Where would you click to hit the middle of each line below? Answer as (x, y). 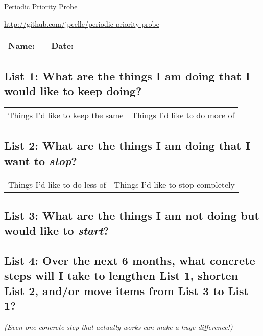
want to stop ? (41, 160)
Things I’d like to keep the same (66, 115)
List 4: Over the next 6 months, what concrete (130, 260)
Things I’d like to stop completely (174, 185)
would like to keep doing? (73, 90)
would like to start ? (57, 230)
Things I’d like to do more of (183, 115)
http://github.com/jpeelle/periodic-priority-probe (82, 23)
